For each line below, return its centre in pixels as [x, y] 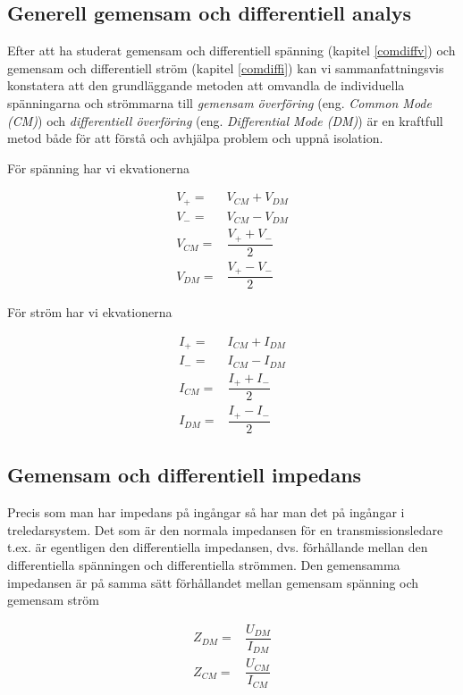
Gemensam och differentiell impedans [185, 475]
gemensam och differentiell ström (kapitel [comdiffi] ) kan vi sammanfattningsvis [226, 67]
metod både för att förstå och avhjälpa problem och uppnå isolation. [195, 138]
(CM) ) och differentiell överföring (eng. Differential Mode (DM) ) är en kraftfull [225, 120]
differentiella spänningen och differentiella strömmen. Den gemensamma [204, 564]
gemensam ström [53, 600]
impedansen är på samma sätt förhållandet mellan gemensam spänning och [213, 582]
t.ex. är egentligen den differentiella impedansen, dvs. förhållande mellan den [218, 547]
